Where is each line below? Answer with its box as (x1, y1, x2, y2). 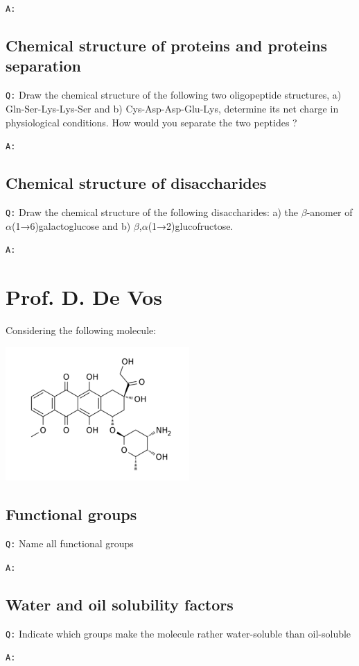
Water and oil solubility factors (6, 593, 234, 615)
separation (6, 55, 82, 76)
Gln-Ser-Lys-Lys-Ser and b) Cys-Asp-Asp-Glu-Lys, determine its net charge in (6, 101, 339, 115)
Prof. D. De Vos (6, 283, 162, 311)
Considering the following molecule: (6, 322, 157, 337)
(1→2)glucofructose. (148, 218, 234, 233)
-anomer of (306, 204, 353, 219)
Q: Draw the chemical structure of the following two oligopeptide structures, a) (6, 88, 342, 102)
